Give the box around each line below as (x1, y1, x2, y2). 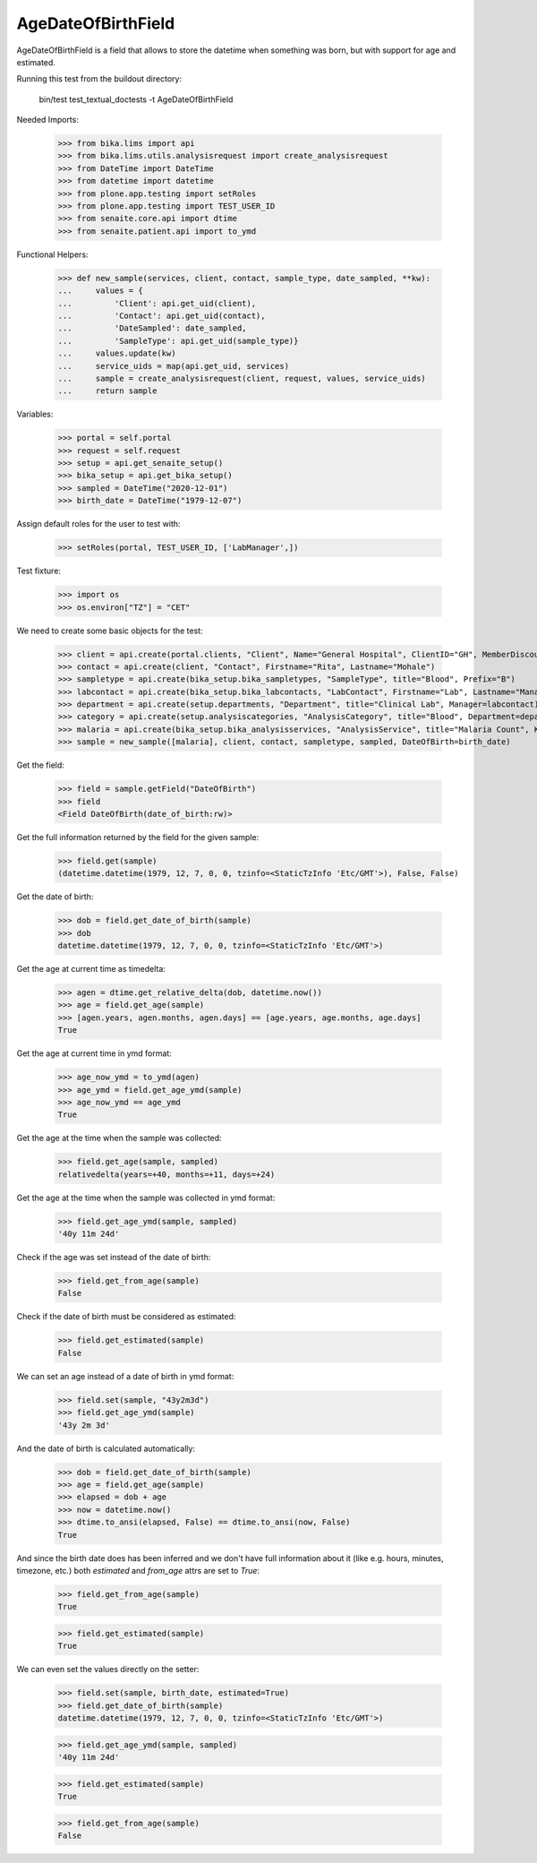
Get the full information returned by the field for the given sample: (16, 832, 260, 842)
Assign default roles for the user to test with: (16, 519, 181, 529)
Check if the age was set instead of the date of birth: (16, 1252, 211, 1263)
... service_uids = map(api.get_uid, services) (57, 361, 290, 371)
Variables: (16, 408, 54, 420)
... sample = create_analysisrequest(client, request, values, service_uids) (57, 373, 427, 383)
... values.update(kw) (57, 348, 176, 358)
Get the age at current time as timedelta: (16, 964, 166, 974)
